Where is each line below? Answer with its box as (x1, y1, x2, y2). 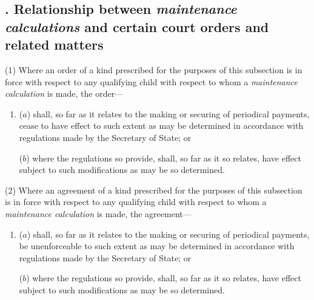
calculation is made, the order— (5, 87, 124, 100)
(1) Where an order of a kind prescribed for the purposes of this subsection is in (5, 63, 302, 76)
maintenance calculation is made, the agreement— (5, 207, 192, 220)
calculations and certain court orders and (5, 17, 269, 36)
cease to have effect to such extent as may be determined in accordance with (19, 119, 304, 132)
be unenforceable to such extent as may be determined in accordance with (19, 240, 295, 252)
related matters (5, 35, 104, 54)
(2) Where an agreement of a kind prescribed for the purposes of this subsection (5, 183, 302, 196)
